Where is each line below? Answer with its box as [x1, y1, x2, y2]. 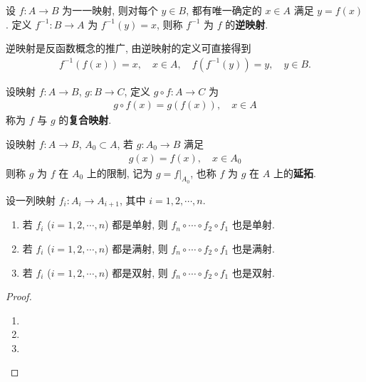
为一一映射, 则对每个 [62, 3, 158, 17]
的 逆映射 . [225, 16, 268, 31]
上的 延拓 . [273, 165, 316, 180]
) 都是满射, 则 [105, 240, 168, 255]
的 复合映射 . [58, 112, 112, 127]
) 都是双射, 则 [105, 265, 168, 280]
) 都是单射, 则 [105, 217, 168, 232]
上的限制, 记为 [86, 165, 153, 180]
